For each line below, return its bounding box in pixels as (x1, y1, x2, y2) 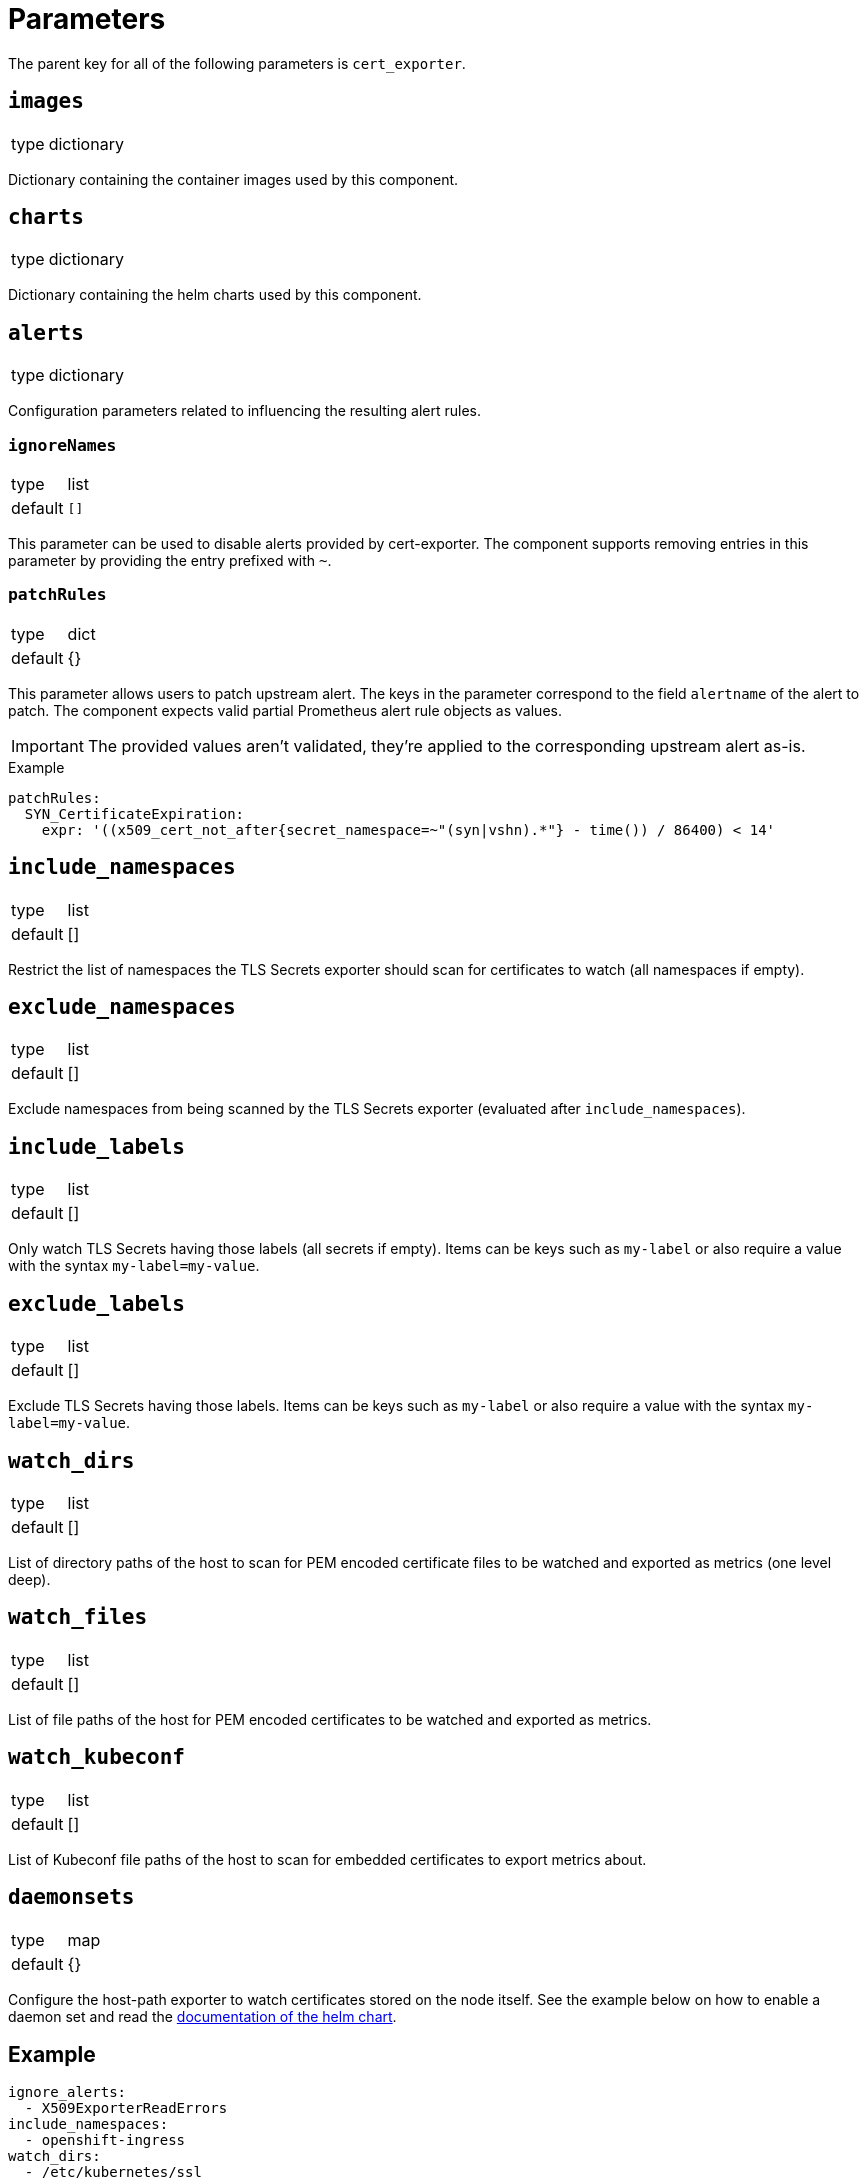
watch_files (8, 1605, 148, 1630)
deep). (8, 1571, 51, 1588)
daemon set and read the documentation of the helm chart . (8, 2007, 397, 2025)
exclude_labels (8, 1291, 186, 1316)
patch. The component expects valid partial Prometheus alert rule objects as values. (8, 701, 562, 719)
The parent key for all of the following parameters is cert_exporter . (8, 54, 466, 72)
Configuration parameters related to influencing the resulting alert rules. (8, 402, 481, 420)
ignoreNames (8, 435, 117, 455)
